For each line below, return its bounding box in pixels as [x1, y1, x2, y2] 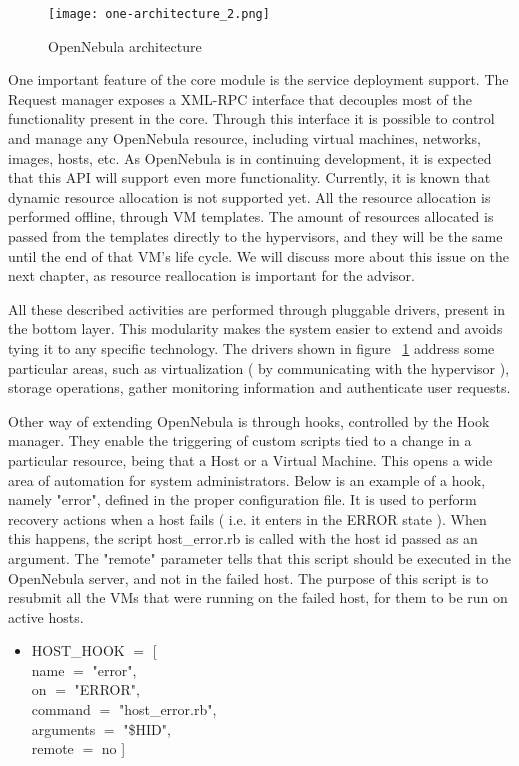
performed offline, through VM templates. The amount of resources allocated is [8, 206, 494, 227]
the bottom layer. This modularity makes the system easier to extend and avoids [8, 318, 503, 339]
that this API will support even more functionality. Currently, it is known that [8, 167, 491, 188]
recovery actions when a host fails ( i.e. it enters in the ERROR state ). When [8, 508, 487, 529]
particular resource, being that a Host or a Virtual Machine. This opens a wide [8, 449, 493, 470]
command [31, 699, 91, 720]
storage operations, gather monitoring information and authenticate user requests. [8, 377, 511, 398]
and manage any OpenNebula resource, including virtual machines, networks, [8, 128, 481, 149]
